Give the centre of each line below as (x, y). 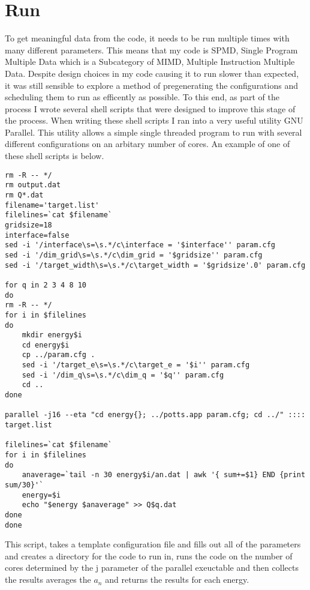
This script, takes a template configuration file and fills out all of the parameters (153, 544)
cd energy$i (46, 345)
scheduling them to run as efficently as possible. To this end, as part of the (142, 97)
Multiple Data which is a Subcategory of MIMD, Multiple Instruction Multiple (150, 62)
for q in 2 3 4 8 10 (46, 285)
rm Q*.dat (24, 195)
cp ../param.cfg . (58, 355)
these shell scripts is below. (55, 156)
